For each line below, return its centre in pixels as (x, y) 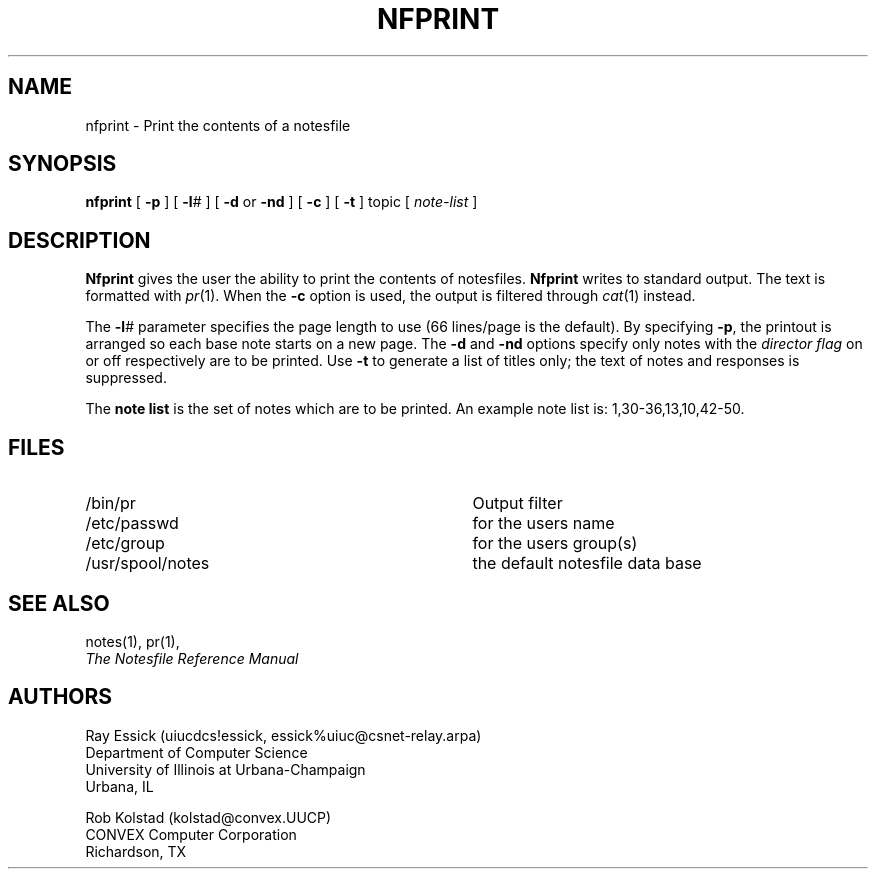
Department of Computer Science (196, 752)
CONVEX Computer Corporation (191, 834)
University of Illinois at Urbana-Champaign (225, 769)
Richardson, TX (136, 851)
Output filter (517, 503)
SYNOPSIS (62, 164)
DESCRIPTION (79, 240)
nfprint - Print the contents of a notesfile (218, 125)
